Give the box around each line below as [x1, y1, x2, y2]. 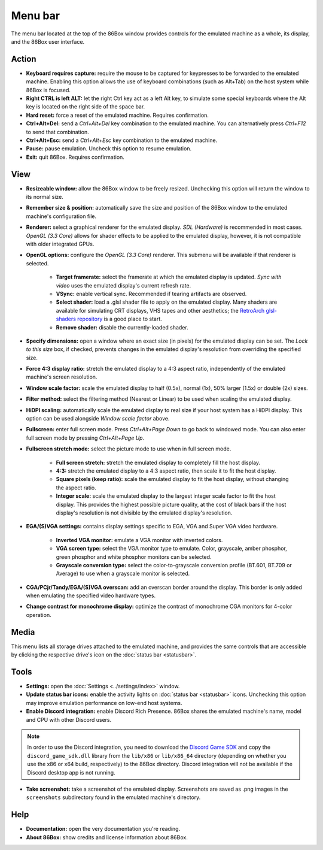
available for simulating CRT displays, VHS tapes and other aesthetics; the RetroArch [56, 307, 265, 314]
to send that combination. [26, 128, 89, 135]
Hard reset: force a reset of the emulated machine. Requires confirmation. [26, 111, 209, 119]
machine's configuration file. [26, 213, 97, 220]
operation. [26, 611, 51, 618]
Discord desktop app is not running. [27, 769, 116, 776]
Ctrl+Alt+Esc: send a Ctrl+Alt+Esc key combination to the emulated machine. [26, 137, 218, 144]
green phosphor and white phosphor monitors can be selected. [56, 553, 212, 560]
